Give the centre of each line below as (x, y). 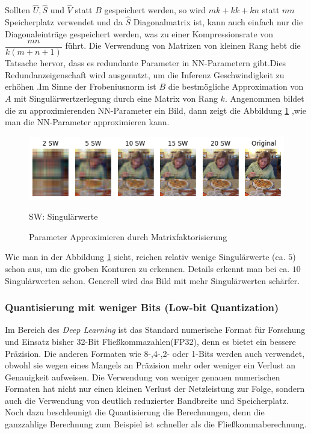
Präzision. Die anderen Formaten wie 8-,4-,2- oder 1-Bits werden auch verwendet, (155, 353)
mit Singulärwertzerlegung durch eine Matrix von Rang (116, 98)
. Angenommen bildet (264, 98)
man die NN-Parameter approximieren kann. (87, 122)
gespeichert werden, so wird (155, 10)
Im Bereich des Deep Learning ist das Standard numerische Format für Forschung (155, 330)
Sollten (18, 10)
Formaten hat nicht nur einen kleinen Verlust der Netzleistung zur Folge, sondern (155, 389)
